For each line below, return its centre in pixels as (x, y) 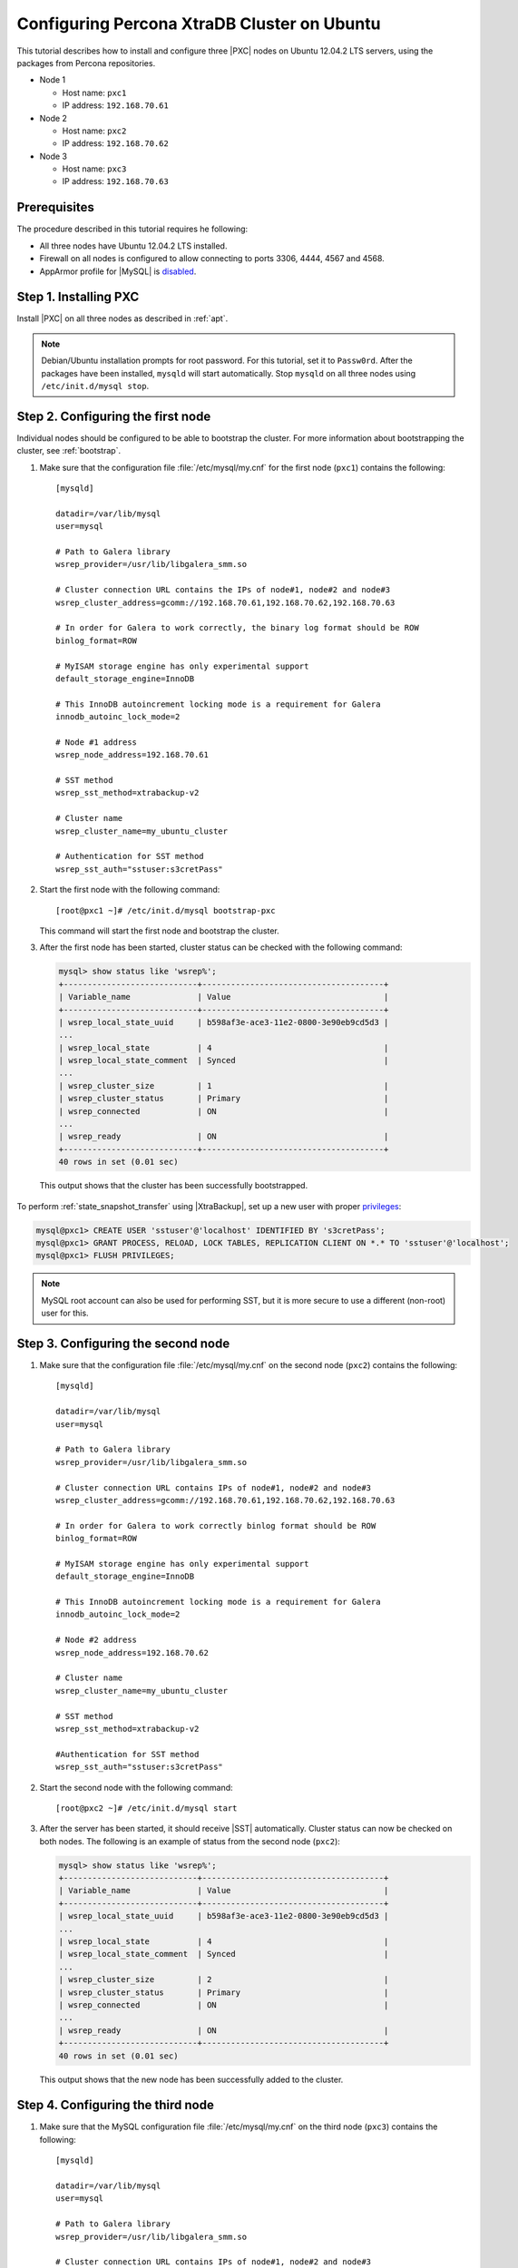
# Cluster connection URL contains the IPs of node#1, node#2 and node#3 (223, 590)
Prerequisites (55, 207)
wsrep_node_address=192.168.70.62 (132, 1652)
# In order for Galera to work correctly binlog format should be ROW (216, 1525)
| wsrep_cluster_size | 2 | (224, 1980)
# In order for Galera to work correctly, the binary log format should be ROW (237, 628)
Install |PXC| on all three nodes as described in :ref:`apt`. (122, 318)
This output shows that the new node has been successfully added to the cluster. (191, 2079)
